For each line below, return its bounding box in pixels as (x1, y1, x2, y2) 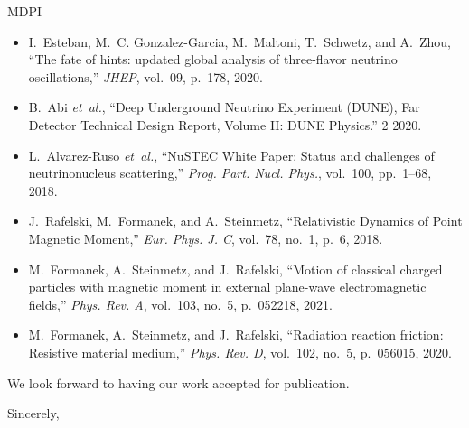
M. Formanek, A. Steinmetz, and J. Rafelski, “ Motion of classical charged (28, 259, 443, 278)
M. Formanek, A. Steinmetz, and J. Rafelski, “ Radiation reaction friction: (28, 325, 444, 344)
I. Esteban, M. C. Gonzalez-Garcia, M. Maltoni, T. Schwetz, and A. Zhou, (28, 32, 452, 51)
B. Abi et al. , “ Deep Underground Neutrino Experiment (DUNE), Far (28, 98, 420, 116)
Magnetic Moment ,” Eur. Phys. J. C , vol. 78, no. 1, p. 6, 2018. (28, 228, 383, 247)
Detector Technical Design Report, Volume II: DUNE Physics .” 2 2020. (28, 115, 422, 134)
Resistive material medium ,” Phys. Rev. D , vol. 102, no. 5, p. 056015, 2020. (28, 342, 452, 361)
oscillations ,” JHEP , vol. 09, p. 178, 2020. (28, 67, 263, 86)
